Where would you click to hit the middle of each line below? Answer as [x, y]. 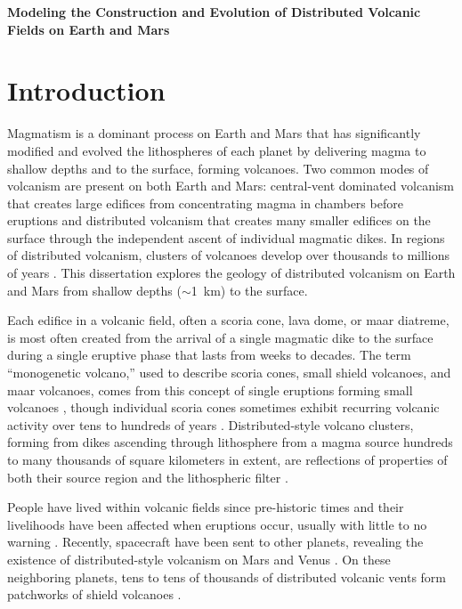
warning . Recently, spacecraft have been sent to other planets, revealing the [215, 542]
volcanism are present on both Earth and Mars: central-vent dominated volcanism [231, 186]
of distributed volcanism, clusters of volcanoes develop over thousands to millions [228, 255]
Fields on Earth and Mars [89, 29]
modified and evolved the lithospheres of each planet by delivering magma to [217, 150]
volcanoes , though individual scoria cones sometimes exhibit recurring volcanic [223, 407]
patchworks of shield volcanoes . [94, 594]
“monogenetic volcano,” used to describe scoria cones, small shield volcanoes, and [229, 373]
